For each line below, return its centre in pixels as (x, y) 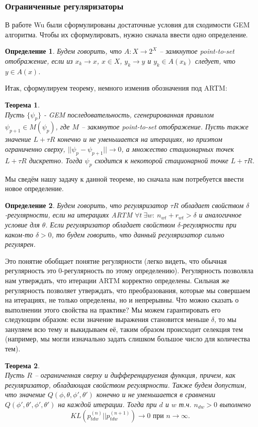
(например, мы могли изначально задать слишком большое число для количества (128, 339)
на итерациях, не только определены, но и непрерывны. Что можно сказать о (122, 300)
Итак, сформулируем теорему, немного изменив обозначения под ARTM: (116, 88)
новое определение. (35, 188)
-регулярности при (209, 224)
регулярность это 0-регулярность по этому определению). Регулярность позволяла (129, 270)
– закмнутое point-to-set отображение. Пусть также (165, 127)
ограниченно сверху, (35, 149)
